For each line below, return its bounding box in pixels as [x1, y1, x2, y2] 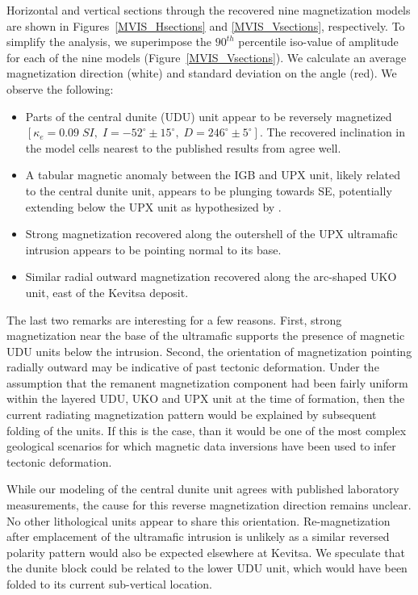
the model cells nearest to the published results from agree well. [25, 139, 341, 156]
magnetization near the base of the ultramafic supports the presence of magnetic [6, 327, 405, 344]
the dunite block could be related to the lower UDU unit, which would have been [6, 559, 408, 576]
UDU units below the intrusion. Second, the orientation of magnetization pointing [6, 342, 412, 359]
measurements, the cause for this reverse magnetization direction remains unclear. [6, 497, 412, 513]
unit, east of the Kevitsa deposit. [25, 283, 189, 300]
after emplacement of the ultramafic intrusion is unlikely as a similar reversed [6, 528, 390, 545]
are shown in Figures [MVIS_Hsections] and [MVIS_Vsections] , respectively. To [6, 17, 405, 34]
